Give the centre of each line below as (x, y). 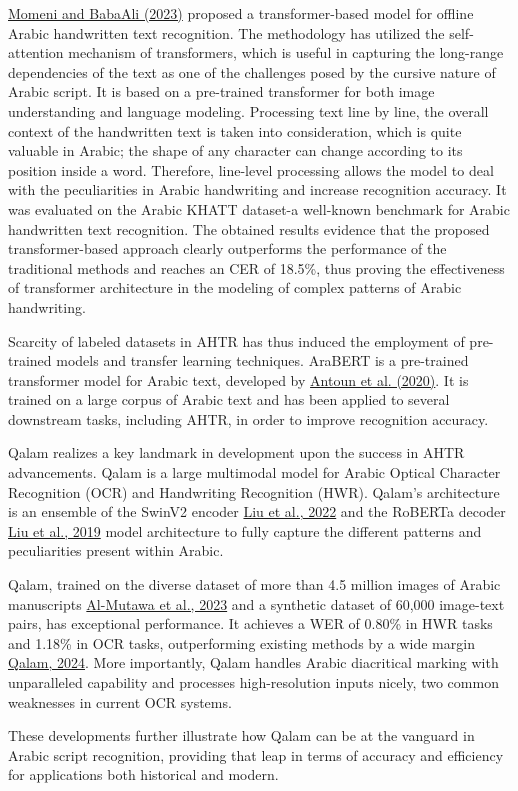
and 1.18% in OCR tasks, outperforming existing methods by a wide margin (241, 642)
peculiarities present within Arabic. (116, 550)
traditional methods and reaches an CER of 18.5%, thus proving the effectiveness (256, 267)
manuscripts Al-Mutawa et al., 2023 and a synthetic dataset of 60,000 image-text (256, 603)
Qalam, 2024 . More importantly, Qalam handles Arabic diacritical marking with (253, 662)
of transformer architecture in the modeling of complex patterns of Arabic (235, 287)
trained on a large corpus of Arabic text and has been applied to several (229, 399)
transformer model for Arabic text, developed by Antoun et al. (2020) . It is (238, 379)
